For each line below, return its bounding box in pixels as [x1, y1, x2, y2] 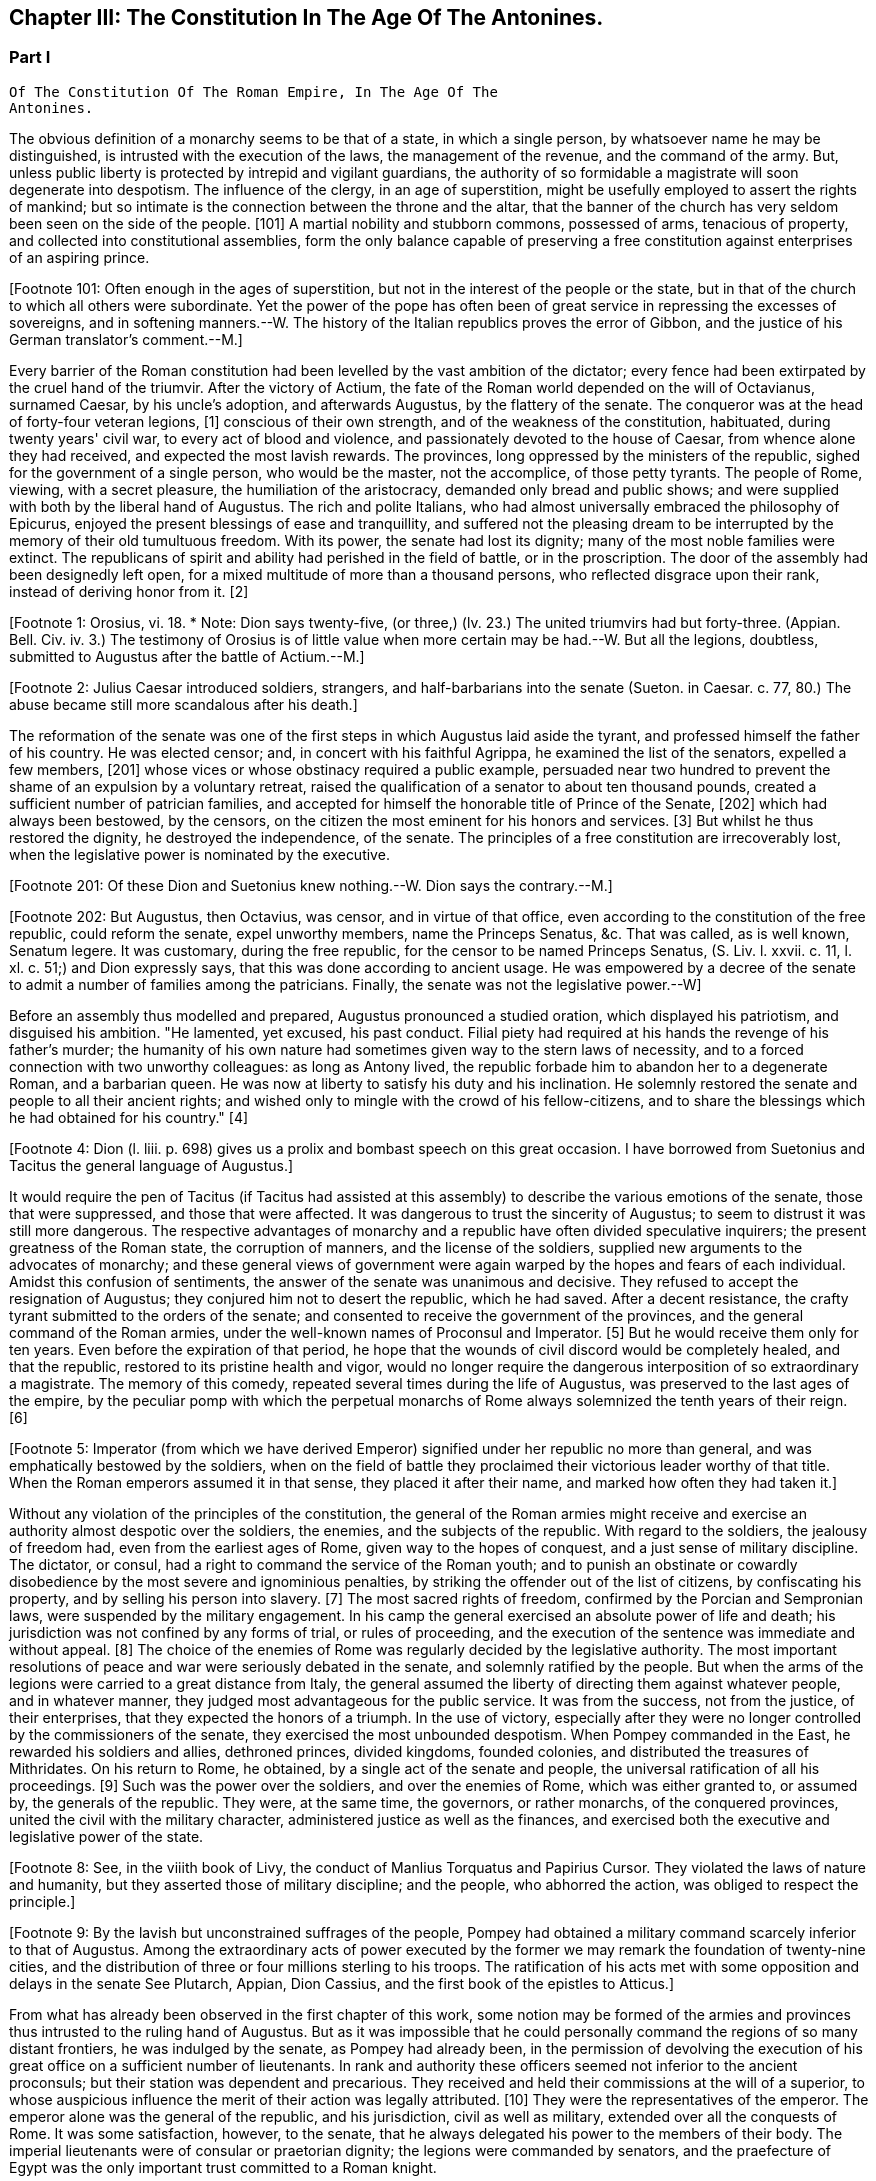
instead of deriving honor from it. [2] [9, 582, 249, 600]
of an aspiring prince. [9, 248, 150, 266]
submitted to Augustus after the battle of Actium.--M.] [9, 647, 365, 665]
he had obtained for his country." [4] [9, 1108, 249, 1126]
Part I [9, 47, 51, 68]
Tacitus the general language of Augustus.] [9, 1156, 294, 1174]
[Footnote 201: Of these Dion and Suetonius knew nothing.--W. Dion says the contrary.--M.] [9, 876, 613, 894]
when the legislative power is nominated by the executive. [9, 845, 390, 863]
